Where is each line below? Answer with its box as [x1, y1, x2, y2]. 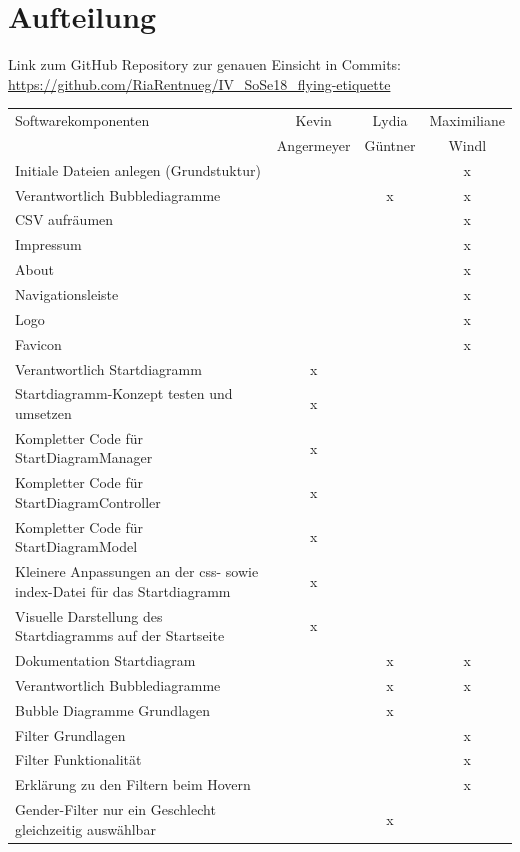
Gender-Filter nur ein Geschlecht [15, 799, 216, 820]
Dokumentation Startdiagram [15, 649, 196, 670]
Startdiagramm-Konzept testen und [15, 383, 233, 404]
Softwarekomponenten [15, 110, 150, 131]
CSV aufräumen [15, 209, 114, 230]
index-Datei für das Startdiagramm [15, 580, 231, 601]
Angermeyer [276, 134, 351, 155]
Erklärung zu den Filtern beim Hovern [15, 774, 251, 795]
